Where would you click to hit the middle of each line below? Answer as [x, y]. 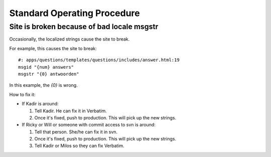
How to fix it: [22, 94]
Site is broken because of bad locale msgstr [84, 27]
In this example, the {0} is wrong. [43, 85]
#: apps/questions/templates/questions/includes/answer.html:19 [99, 60]
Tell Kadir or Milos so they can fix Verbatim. [80, 146]
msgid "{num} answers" [46, 67]
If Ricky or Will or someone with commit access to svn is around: [89, 125]
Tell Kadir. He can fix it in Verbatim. [71, 111]
